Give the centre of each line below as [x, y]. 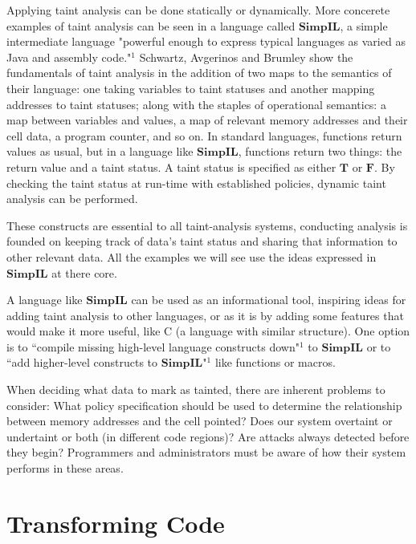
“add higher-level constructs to [82, 362]
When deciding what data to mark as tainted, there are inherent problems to [196, 390]
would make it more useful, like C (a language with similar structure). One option [208, 331]
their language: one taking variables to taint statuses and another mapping [191, 88]
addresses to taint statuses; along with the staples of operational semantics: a [196, 104]
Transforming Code [116, 523]
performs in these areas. [65, 468]
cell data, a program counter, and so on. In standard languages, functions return [204, 135]
